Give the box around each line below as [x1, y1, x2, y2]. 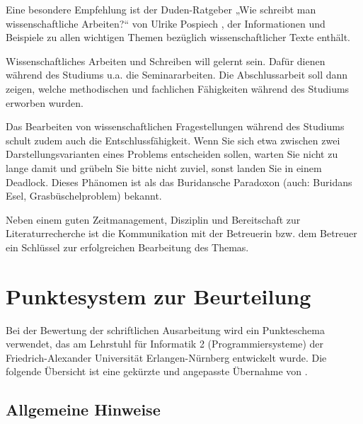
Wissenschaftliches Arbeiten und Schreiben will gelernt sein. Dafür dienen [6, 53, 325, 68]
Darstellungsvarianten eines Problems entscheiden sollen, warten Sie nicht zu [6, 147, 338, 161]
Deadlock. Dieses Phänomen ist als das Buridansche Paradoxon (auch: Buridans [6, 174, 352, 189]
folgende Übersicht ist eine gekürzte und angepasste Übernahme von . [6, 364, 308, 379]
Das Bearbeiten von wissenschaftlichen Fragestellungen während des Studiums [6, 119, 345, 134]
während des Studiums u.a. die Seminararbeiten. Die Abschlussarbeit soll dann [6, 67, 348, 82]
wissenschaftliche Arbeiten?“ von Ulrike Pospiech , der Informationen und [6, 16, 325, 30]
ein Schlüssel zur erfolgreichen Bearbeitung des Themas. [6, 239, 249, 254]
